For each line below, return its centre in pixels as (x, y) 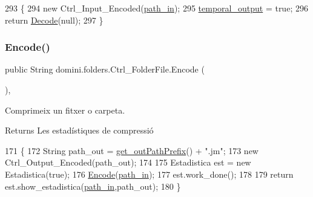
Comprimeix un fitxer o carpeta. (65, 110)
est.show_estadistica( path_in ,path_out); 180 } (93, 186)
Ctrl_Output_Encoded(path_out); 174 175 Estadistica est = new (128, 162)
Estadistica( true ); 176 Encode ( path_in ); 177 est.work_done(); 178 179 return (149, 174)
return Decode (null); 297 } (54, 20)
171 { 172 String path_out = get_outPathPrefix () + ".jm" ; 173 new (132, 150)
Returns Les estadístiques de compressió (79, 130)
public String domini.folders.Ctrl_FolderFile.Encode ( (105, 69)
